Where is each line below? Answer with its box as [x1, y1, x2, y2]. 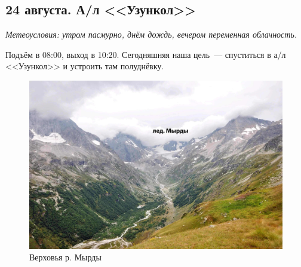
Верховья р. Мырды [29, 251, 102, 263]
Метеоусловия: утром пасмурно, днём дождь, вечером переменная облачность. [5, 28, 297, 41]
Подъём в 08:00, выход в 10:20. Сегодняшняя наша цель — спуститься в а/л [5, 48, 286, 60]
